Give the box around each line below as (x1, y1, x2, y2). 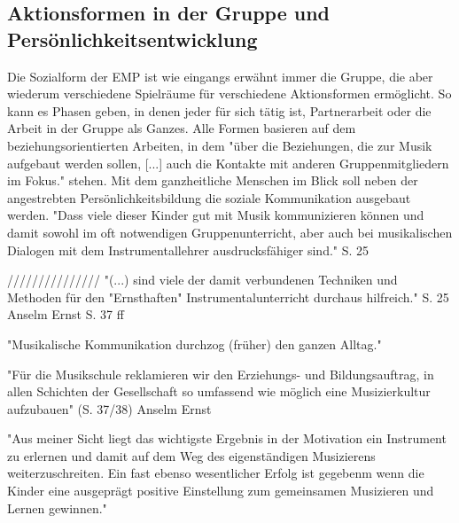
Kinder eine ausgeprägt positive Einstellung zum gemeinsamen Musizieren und (7, 481, 434, 500)
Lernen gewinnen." (7, 498, 107, 517)
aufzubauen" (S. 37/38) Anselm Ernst (7, 399, 212, 418)
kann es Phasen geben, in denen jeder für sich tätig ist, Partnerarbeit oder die (7, 101, 432, 120)
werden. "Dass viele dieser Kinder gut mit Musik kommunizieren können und (7, 206, 424, 224)
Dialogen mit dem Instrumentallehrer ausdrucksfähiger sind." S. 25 (7, 240, 370, 259)
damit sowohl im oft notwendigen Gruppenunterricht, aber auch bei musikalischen (7, 222, 453, 241)
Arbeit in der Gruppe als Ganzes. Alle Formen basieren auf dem (7, 119, 356, 137)
